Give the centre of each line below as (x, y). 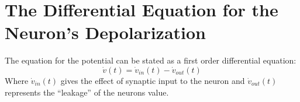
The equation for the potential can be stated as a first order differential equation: (151, 60)
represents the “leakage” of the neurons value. (87, 92)
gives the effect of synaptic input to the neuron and (153, 80)
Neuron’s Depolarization (106, 32)
